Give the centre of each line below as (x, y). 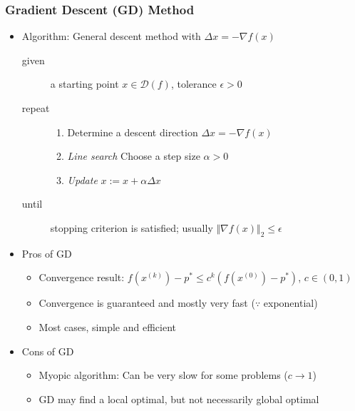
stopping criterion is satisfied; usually (132, 227)
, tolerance (194, 84)
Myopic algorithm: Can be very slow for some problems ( (163, 375)
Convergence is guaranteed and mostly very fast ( (147, 303)
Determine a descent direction (133, 132)
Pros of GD (47, 253)
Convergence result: (82, 277)
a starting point (84, 84)
